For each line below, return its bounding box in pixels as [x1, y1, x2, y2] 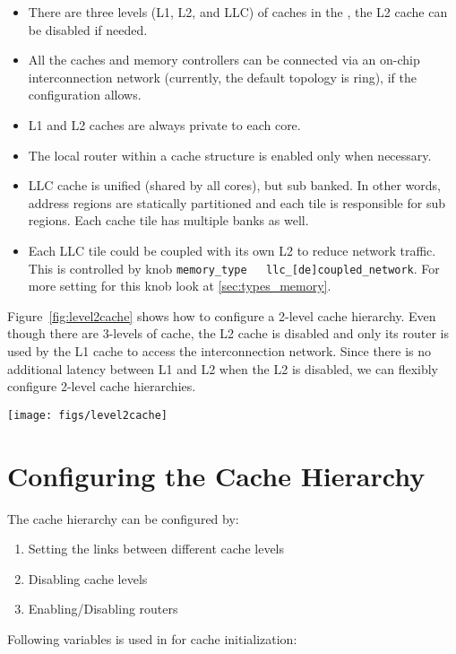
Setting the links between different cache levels [28, 539, 285, 558]
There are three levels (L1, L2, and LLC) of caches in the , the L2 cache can [28, 3, 448, 21]
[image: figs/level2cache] [7, 408, 168, 422]
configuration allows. [28, 85, 142, 104]
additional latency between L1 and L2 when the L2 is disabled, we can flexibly [7, 359, 439, 378]
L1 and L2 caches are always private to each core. [28, 115, 301, 134]
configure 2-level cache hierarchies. [7, 377, 196, 396]
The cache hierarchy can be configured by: [7, 509, 239, 528]
